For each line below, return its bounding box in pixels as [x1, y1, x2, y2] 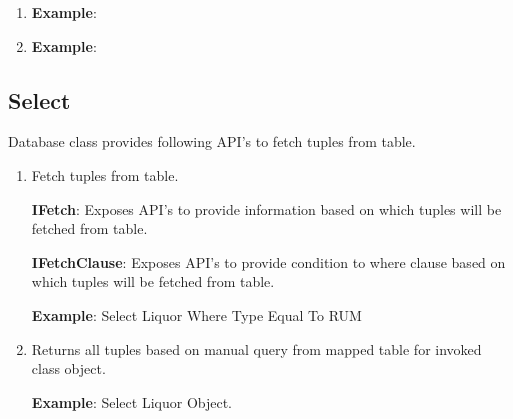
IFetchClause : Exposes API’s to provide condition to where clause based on [31, 251, 506, 272]
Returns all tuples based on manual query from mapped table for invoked [31, 338, 482, 359]
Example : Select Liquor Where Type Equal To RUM [31, 304, 362, 325]
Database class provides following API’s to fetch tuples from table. [8, 131, 416, 152]
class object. [31, 358, 106, 379]
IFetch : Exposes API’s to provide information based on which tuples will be [31, 198, 502, 219]
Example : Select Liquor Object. [31, 391, 232, 412]
